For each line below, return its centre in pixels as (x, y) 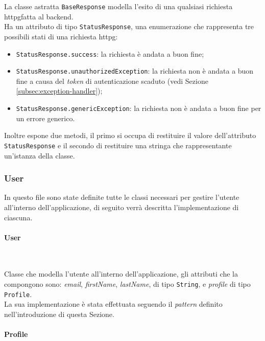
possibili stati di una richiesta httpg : (61, 36)
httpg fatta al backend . (39, 16)
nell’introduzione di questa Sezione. (59, 314)
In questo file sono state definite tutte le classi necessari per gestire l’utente (122, 197)
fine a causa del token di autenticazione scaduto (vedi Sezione (112, 81)
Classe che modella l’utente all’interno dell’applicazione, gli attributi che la (121, 274)
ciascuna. (18, 217)
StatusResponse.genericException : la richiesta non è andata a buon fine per (139, 108)
